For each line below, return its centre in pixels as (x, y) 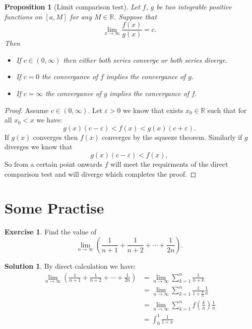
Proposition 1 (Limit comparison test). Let (72, 6)
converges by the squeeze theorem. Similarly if (172, 137)
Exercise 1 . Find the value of (51, 232)
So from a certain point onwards (54, 164)
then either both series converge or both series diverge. (145, 59)
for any (81, 16)
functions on (23, 16)
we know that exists (153, 110)
